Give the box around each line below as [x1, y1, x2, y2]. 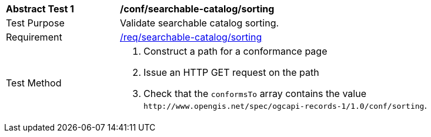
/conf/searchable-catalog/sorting [120, 3, 275, 15]
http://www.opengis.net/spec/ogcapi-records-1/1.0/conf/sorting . [143, 99, 427, 111]
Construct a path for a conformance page [143, 45, 328, 57]
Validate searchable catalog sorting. [120, 17, 279, 29]
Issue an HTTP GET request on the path [143, 66, 319, 78]
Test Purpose [6, 17, 65, 29]
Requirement [6, 31, 62, 43]
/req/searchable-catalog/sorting [120, 31, 262, 43]
